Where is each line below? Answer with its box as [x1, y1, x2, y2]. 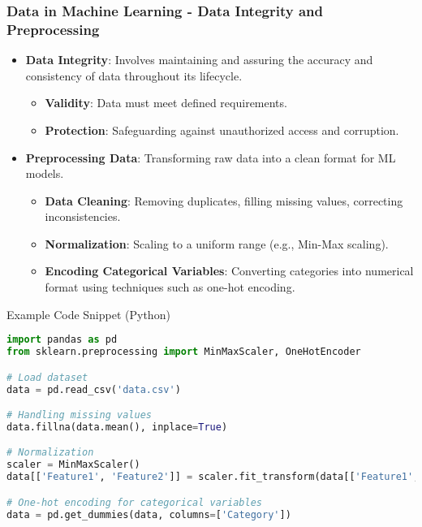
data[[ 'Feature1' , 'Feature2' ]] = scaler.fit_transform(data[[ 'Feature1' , [6, 471, 420, 483]
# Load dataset [6, 371, 88, 383]
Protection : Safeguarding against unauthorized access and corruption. [45, 121, 399, 138]
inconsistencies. [45, 208, 121, 225]
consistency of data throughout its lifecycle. [25, 67, 243, 84]
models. [25, 165, 64, 182]
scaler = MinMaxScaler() [6, 459, 140, 471]
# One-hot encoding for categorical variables [6, 496, 262, 508]
